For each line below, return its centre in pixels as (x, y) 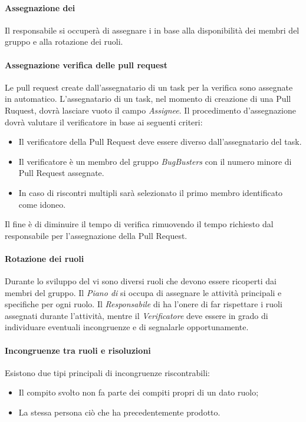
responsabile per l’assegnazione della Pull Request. (96, 235)
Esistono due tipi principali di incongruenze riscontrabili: (107, 372)
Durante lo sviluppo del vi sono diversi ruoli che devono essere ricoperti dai (141, 281)
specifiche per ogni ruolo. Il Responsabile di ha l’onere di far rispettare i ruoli (144, 304)
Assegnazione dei (40, 7)
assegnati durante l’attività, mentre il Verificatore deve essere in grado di (136, 315)
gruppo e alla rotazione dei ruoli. (64, 41)
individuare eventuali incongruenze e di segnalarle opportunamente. (127, 327)
